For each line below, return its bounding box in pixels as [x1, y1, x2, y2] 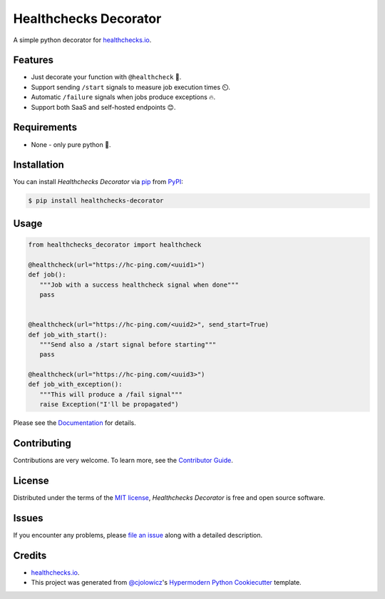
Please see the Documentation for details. [13, 419, 136, 427]
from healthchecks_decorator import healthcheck [28, 241, 202, 249]
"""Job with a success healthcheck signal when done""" [39, 280, 239, 289]
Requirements [13, 121, 78, 133]
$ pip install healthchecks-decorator [28, 197, 164, 205]
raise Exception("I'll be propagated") [39, 400, 179, 409]
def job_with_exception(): [28, 380, 123, 389]
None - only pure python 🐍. [31, 140, 111, 149]
